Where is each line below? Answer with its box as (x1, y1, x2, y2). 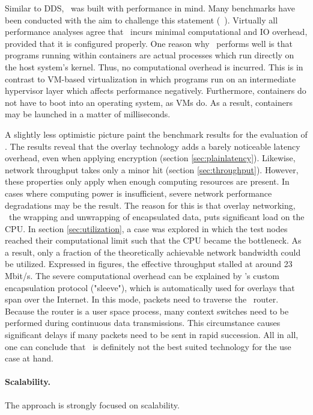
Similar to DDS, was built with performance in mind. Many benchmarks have (5, 2, 295, 14)
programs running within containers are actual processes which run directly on (5, 49, 294, 61)
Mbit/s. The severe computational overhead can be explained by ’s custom (5, 269, 279, 282)
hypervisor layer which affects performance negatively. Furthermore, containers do (5, 84, 306, 97)
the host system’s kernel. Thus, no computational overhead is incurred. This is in (5, 60, 303, 73)
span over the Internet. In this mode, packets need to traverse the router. (5, 293, 279, 306)
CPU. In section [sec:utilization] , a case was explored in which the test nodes (5, 222, 288, 235)
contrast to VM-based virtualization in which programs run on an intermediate (5, 72, 296, 85)
